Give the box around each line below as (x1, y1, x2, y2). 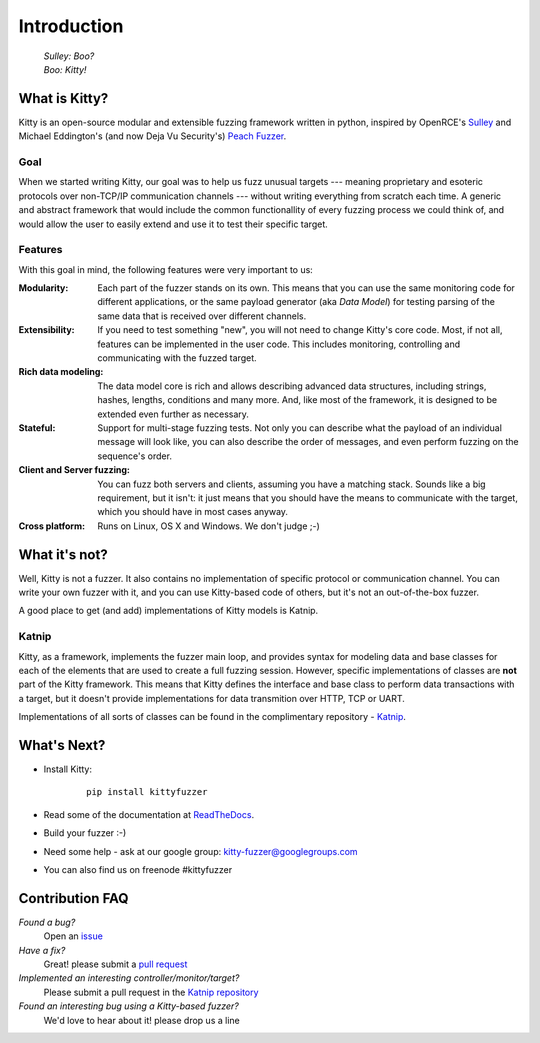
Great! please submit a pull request (43, 958, 188, 970)
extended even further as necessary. (97, 408, 250, 420)
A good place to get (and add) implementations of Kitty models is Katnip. (18, 605, 319, 617)
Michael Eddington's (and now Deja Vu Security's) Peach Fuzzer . (18, 130, 287, 142)
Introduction (18, 15, 124, 37)
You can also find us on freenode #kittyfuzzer (43, 863, 233, 875)
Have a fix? (18, 944, 66, 956)
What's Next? (18, 736, 106, 754)
